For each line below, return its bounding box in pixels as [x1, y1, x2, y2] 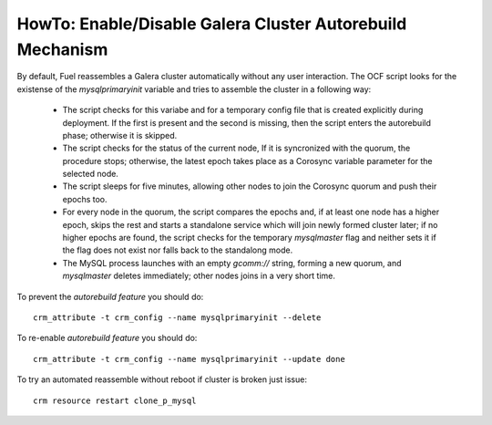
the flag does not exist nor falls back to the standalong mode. [62, 244, 293, 255]
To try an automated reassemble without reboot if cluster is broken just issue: [16, 374, 307, 385]
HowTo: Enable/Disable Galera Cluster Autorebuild [16, 14, 407, 34]
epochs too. [62, 193, 108, 204]
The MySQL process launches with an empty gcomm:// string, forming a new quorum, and [62, 257, 402, 268]
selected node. [62, 169, 118, 180]
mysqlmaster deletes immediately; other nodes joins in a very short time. [62, 270, 336, 282]
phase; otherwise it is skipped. [62, 130, 178, 140]
